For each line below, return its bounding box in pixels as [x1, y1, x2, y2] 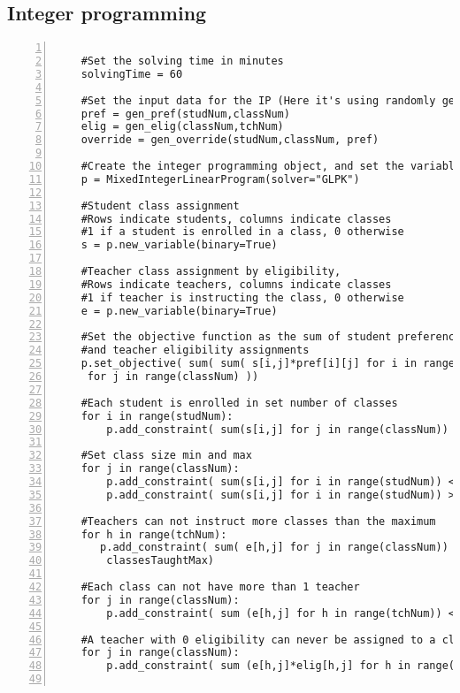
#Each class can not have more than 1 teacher [80, 581, 360, 594]
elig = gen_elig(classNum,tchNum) [80, 120, 284, 133]
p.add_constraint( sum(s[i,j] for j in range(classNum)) [106, 423, 448, 436]
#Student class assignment [80, 199, 240, 212]
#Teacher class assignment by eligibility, [80, 265, 341, 278]
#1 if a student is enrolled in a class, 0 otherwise [80, 225, 404, 239]
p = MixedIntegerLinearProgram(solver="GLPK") [80, 172, 360, 186]
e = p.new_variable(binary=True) [80, 304, 278, 317]
